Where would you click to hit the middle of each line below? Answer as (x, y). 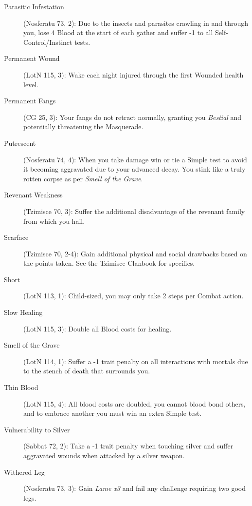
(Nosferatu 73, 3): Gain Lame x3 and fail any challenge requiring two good (135, 488)
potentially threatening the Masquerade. (83, 126)
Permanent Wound (32, 58)
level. (31, 84)
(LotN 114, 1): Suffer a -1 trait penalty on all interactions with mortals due (136, 361)
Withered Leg (24, 472)
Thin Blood (21, 387)
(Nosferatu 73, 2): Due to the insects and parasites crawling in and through (136, 23)
